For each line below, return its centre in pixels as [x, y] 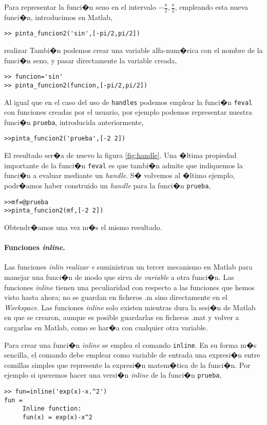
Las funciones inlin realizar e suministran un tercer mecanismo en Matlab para [128, 267]
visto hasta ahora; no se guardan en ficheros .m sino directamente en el [116, 297]
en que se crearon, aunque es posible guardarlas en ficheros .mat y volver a [122, 317]
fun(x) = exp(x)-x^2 [57, 417]
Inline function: [52, 409]
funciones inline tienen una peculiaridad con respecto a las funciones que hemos [129, 287]
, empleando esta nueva [212, 7]
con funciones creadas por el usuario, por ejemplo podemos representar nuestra [128, 112]
